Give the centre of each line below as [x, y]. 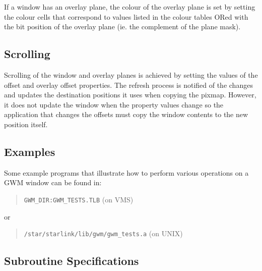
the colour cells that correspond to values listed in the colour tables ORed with [126, 16]
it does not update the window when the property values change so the [114, 104]
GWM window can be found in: [53, 182]
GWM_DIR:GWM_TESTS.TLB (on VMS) [79, 199]
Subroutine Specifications [72, 261]
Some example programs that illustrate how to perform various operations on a [126, 172]
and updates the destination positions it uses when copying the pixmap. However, [130, 95]
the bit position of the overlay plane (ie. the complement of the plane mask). [122, 26]
